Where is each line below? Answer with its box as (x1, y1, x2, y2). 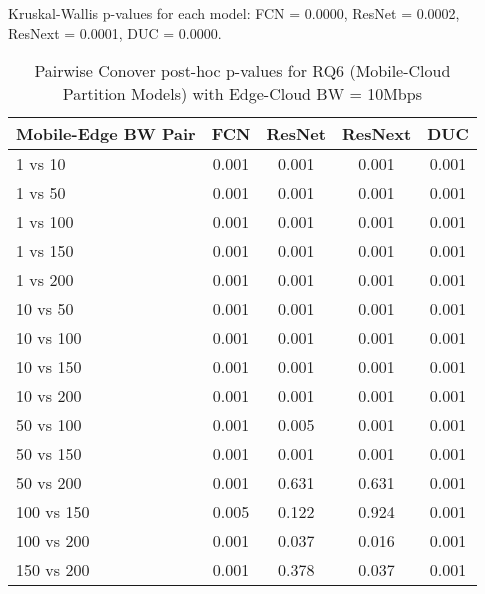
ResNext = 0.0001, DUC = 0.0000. (8, 22, 222, 43)
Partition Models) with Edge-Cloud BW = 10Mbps (62, 82, 422, 106)
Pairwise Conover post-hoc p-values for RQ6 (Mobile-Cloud (34, 59, 451, 83)
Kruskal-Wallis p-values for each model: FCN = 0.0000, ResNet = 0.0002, (8, 3, 460, 23)
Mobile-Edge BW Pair (16, 122, 196, 146)
